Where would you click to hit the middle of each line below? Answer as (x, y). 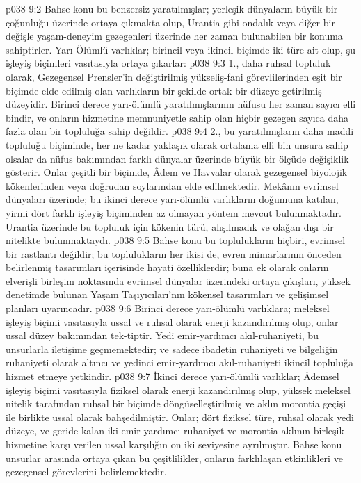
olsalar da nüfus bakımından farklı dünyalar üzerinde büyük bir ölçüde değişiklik (177, 158)
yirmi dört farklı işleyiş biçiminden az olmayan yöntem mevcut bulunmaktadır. (174, 212)
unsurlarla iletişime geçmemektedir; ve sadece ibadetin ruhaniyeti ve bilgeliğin (172, 349)
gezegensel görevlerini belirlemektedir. (86, 472)
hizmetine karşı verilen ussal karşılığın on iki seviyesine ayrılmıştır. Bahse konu (174, 444)
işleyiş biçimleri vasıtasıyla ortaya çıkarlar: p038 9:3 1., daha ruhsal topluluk (168, 63)
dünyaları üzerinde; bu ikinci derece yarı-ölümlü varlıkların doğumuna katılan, (172, 199)
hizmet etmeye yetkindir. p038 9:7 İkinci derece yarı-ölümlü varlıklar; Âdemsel (173, 376)
